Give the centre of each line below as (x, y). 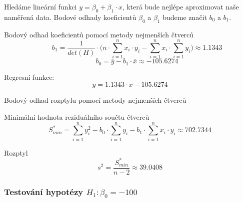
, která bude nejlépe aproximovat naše (180, 6)
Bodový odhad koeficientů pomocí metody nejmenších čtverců (99, 34)
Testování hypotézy (44, 191)
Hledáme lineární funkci (40, 6)
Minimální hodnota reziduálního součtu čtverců (77, 116)
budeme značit (185, 17)
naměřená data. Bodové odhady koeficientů (70, 17)
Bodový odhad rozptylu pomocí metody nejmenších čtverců (95, 100)
